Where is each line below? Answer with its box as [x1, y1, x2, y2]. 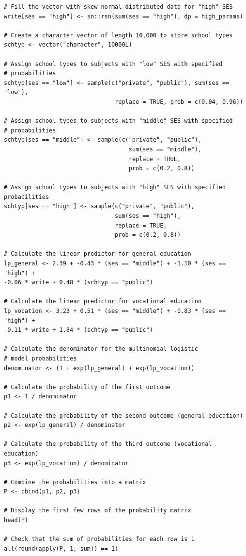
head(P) [4, 517, 29, 524]
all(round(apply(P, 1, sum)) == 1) [4, 545, 119, 552]
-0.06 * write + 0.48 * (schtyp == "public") [4, 279, 153, 286]
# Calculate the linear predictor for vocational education [4, 298, 202, 305]
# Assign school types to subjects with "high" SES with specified [4, 184, 226, 191]
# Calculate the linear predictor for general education [4, 250, 191, 258]
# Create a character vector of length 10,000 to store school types [4, 32, 233, 39]
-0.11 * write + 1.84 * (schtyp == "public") [4, 327, 153, 334]
